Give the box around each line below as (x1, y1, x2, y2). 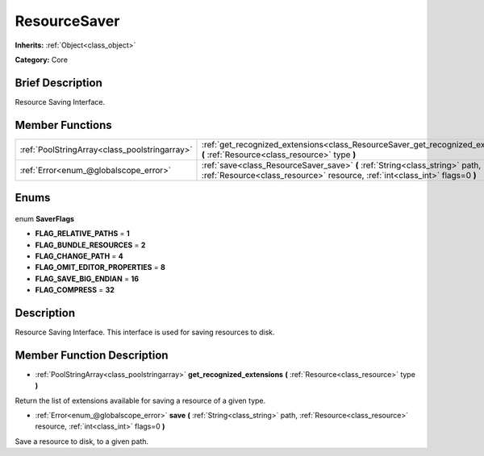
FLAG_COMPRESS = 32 (35, 285, 115, 295)
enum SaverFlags (15, 213, 75, 223)
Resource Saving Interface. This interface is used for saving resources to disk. (15, 327, 275, 338)
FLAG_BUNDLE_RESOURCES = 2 (35, 240, 146, 250)
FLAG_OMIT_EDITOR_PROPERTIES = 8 (35, 263, 165, 272)
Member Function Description (15, 348, 169, 362)
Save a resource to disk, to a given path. (15, 436, 149, 446)
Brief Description (15, 76, 102, 89)
